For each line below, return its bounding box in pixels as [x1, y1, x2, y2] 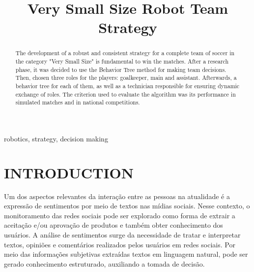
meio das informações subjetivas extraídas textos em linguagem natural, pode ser [4, 249, 248, 259]
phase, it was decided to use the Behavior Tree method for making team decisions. [15, 65, 226, 73]
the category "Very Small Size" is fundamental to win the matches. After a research [15, 57, 229, 66]
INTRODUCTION [4, 162, 134, 182]
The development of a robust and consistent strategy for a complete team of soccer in [15, 49, 235, 57]
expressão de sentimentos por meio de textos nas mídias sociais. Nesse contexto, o [4, 201, 250, 211]
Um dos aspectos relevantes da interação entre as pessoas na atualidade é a [4, 191, 230, 201]
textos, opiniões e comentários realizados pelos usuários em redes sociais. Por [4, 239, 235, 249]
